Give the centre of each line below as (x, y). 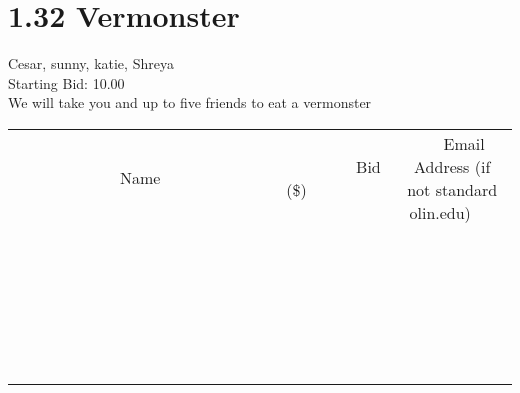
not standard (452, 189)
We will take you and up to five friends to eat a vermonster (190, 102)
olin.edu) (440, 212)
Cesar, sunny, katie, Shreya (91, 63)
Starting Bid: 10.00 (66, 82)
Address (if (452, 166)
